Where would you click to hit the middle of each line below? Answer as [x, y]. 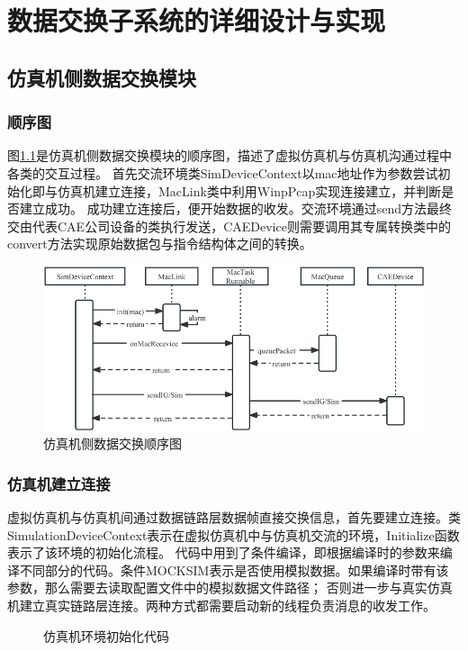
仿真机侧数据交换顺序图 [112, 443]
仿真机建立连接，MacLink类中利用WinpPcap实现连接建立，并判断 [249, 190]
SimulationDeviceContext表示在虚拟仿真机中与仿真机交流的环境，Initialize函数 [234, 534]
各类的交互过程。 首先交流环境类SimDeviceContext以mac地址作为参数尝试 [223, 172]
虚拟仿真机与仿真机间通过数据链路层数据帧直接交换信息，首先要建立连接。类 [234, 517]
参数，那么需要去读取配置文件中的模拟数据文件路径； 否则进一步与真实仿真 [230, 588]
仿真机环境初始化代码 [106, 635]
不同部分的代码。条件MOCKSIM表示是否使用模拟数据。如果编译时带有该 [234, 570]
